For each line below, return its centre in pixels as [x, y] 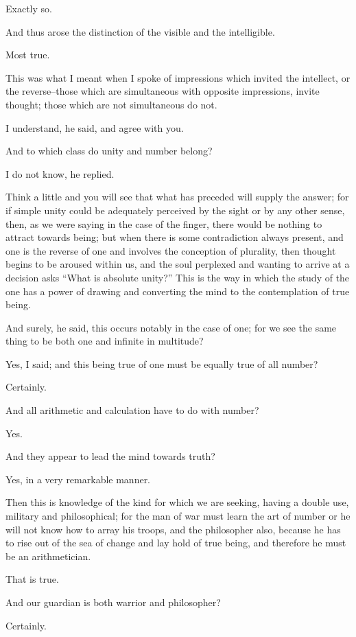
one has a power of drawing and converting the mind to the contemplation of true [178, 291]
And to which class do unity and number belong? [109, 151]
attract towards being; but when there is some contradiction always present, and [175, 237]
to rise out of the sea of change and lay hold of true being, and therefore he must [176, 543]
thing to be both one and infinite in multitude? [105, 341]
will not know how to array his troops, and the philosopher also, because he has [173, 529]
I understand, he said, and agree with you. [95, 127]
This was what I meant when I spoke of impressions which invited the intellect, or [178, 77]
